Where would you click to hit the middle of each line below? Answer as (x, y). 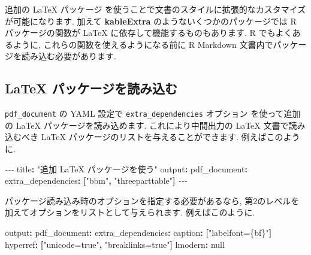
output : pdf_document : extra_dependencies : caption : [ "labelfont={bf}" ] (138, 232)
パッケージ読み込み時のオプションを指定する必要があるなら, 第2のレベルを (152, 200)
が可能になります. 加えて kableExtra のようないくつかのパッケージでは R (151, 21)
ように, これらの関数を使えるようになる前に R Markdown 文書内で (143, 44)
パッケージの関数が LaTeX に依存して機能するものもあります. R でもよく (149, 33)
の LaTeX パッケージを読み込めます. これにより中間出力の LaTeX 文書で (147, 125)
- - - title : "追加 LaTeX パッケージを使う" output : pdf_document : (126, 169)
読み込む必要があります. (69, 56)
